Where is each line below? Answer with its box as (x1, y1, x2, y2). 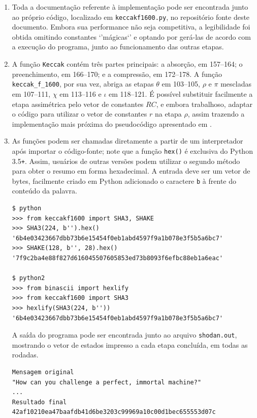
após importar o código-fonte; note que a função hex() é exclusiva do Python (12, 145, 253, 156)
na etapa (154, 108, 182, 119)
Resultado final (12, 398, 67, 406)
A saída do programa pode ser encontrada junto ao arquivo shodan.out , (12, 329, 237, 340)
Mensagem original (12, 369, 74, 376)
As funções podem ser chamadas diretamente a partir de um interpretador (12, 135, 243, 146)
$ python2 (12, 274, 45, 282)
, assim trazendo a (187, 108, 245, 119)
